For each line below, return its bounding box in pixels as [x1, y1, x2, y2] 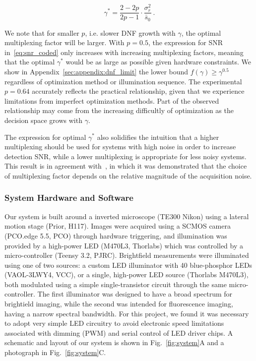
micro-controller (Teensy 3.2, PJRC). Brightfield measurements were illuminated [4, 250, 249, 260]
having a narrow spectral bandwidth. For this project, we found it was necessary [4, 308, 249, 318]
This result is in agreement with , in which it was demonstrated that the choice [4, 161, 247, 171]
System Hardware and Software [4, 191, 133, 204]
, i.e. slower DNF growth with [85, 27, 176, 38]
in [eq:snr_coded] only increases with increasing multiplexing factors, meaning [4, 47, 244, 57]
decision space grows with [4, 115, 82, 125]
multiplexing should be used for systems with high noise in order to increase [4, 141, 236, 152]
